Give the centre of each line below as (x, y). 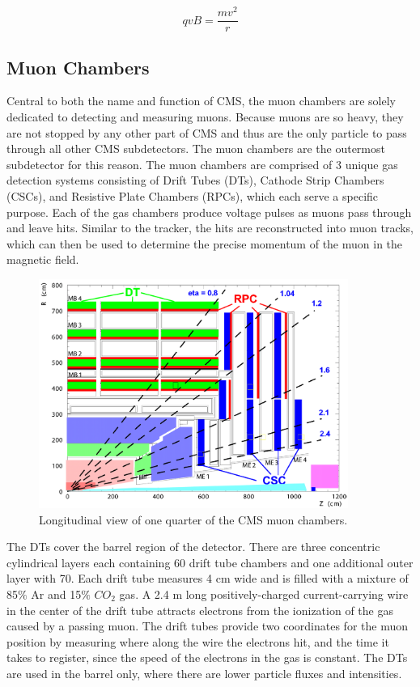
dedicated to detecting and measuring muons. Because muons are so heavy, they (205, 116)
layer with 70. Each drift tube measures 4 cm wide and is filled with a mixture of (208, 578)
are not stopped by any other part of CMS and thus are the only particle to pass (207, 132)
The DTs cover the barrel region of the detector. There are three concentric (193, 547)
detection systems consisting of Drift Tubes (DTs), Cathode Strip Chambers (195, 180)
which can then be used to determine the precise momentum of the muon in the (205, 243)
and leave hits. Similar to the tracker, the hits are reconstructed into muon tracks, (210, 228)
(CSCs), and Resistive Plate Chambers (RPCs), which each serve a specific (193, 195)
